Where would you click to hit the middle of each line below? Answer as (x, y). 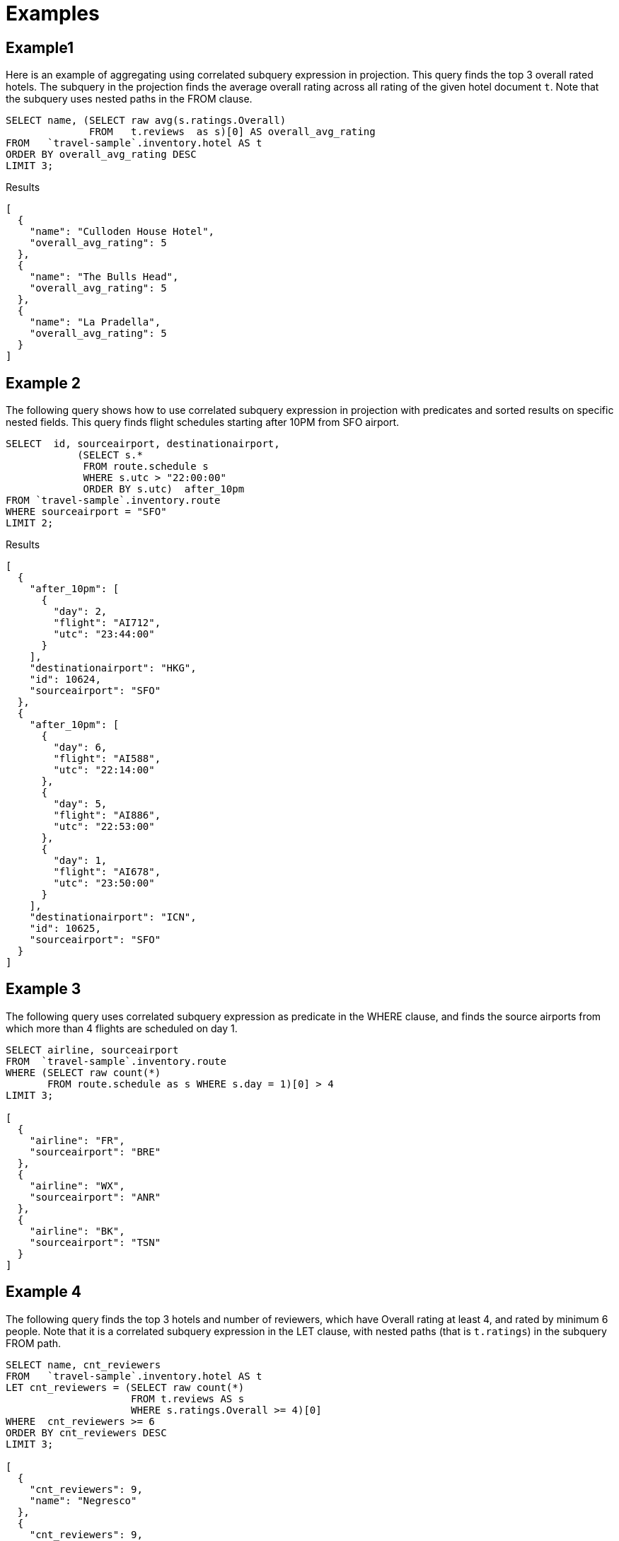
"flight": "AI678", (107, 872)
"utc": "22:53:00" (104, 827)
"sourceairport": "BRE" (95, 1152)
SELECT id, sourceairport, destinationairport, (143, 444)
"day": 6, (80, 748)
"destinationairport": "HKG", (113, 668)
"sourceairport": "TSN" (95, 1242)
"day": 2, (80, 612)
